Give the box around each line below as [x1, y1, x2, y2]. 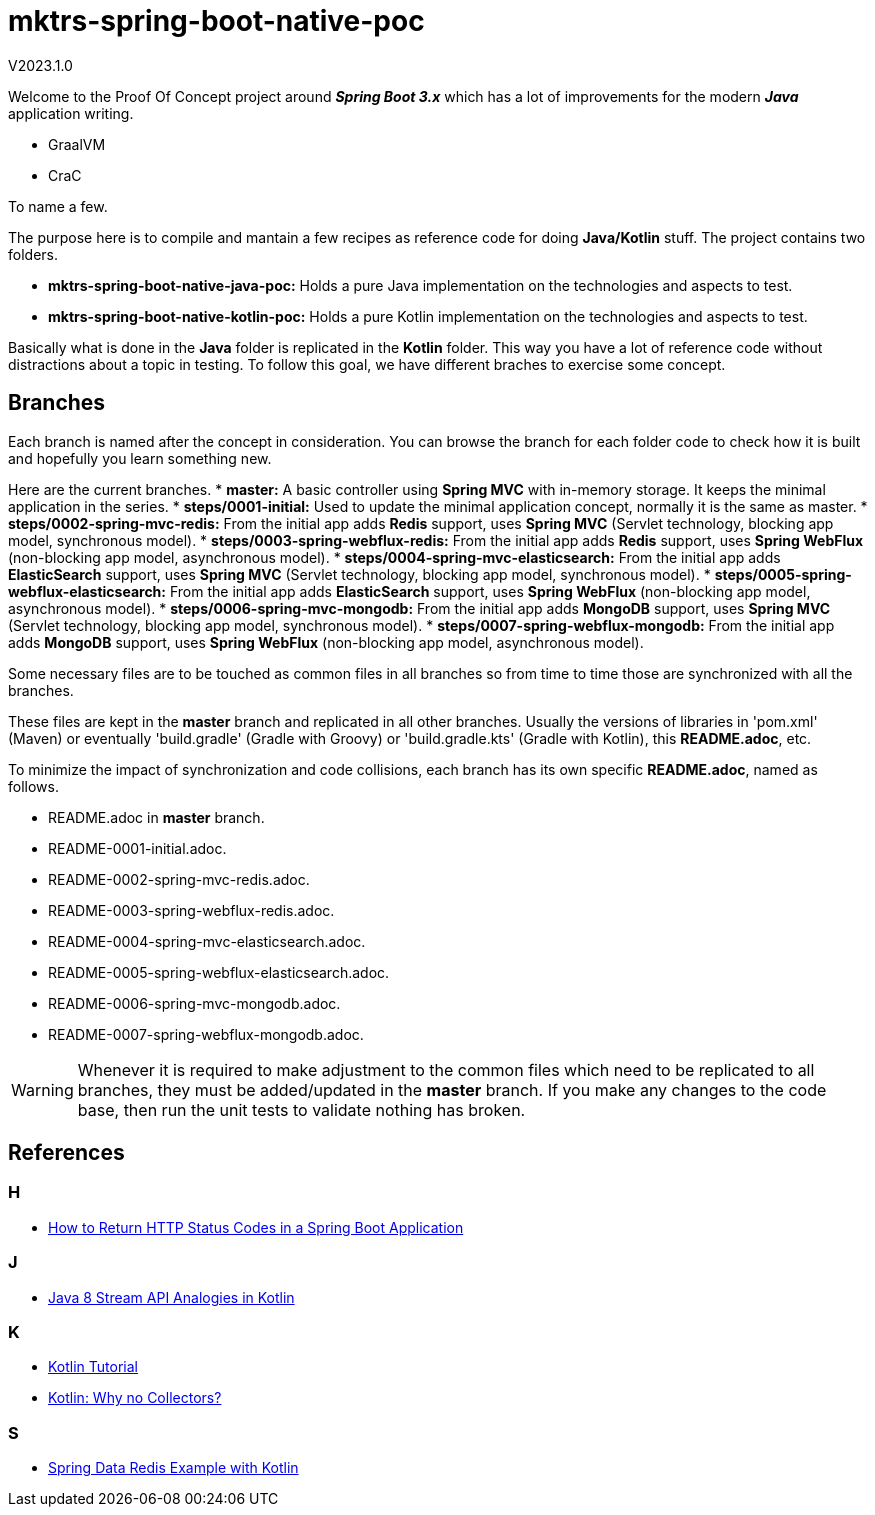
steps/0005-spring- [714, 565, 852, 583]
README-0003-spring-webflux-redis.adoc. [48, 901, 335, 919]
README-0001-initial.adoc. [48, 839, 227, 857]
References [8, 1140, 125, 1166]
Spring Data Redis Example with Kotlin [48, 1459, 299, 1477]
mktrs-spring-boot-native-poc [8, 4, 425, 38]
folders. [8, 245, 58, 263]
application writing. [8, 104, 134, 122]
